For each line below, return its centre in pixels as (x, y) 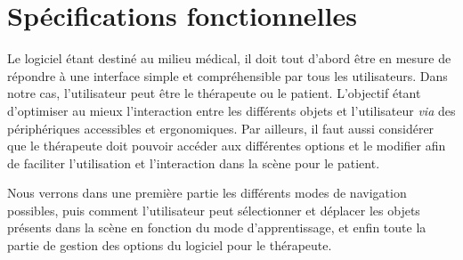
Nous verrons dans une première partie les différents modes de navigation (207, 193)
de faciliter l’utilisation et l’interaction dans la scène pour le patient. (194, 162)
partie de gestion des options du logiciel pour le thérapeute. (170, 245)
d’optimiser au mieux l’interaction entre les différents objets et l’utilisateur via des (231, 110)
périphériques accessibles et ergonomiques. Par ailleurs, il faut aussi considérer (221, 128)
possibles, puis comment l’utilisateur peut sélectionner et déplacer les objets (214, 210)
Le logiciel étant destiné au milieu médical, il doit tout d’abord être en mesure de (229, 58)
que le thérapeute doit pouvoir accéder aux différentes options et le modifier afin (227, 146)
